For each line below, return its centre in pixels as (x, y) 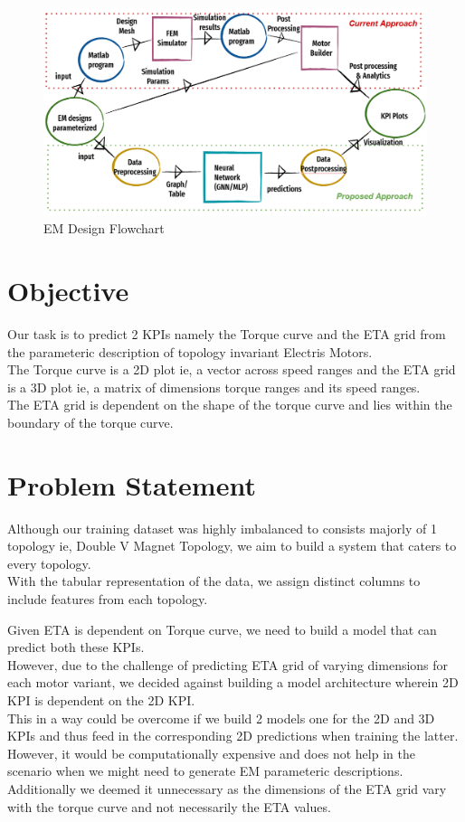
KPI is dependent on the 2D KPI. (101, 699)
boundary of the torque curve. (90, 422)
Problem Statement (132, 484)
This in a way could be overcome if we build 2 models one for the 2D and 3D (221, 718)
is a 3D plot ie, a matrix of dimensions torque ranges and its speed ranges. (214, 387)
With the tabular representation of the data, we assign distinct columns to (214, 581)
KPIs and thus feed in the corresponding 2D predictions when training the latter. (233, 736)
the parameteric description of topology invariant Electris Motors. (190, 351)
